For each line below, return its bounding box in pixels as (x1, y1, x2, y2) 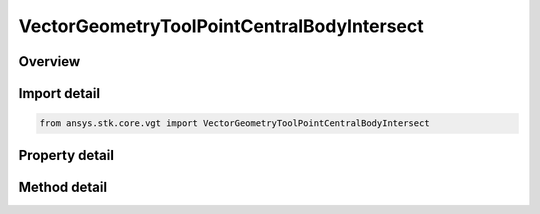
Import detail (18, 85, 100, 102)
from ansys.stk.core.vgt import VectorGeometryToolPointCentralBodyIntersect (39, 118, 430, 129)
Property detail (18, 146, 115, 164)
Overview (18, 53, 81, 70)
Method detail (18, 178, 108, 195)
